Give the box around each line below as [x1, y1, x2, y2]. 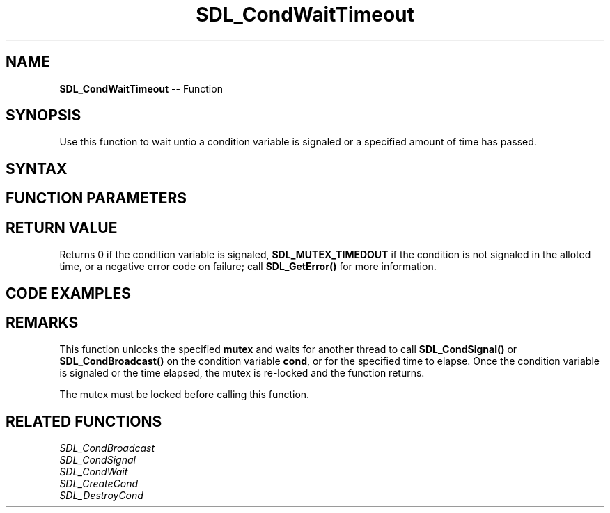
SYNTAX [6, 159, 68, 177]
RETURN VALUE [6, 219, 118, 237]
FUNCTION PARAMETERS [6, 189, 187, 207]
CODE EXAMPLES [6, 284, 132, 302]
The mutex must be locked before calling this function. [59, 388, 310, 401]
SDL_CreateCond [59, 478, 139, 490]
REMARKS [6, 313, 79, 331]
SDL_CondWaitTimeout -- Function [59, 82, 223, 95]
